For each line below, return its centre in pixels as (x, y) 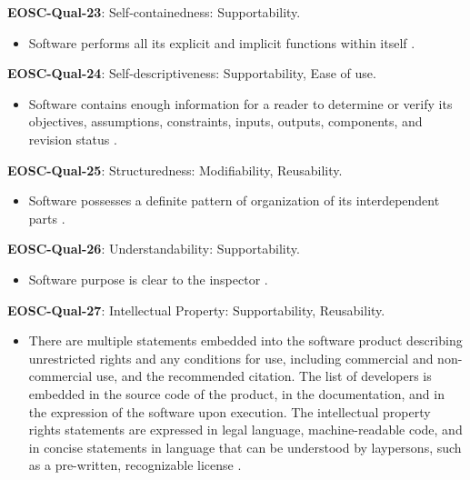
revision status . (73, 139)
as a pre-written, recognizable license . (135, 465)
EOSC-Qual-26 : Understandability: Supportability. (154, 249)
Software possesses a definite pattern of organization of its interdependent (234, 200)
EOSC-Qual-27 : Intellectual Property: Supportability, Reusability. (196, 310)
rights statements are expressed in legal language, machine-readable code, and (245, 430)
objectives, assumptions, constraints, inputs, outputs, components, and (225, 121)
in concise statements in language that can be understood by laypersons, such (245, 447)
